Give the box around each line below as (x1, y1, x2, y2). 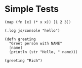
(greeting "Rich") (4, 58, 42, 63)
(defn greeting (4, 37, 36, 42)
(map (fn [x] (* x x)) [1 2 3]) (4, 20, 71, 24)
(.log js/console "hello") (4, 28, 60, 33)
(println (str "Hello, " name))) (9, 49, 78, 54)
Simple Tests (4, 3, 59, 15)
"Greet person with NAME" (9, 41, 63, 46)
